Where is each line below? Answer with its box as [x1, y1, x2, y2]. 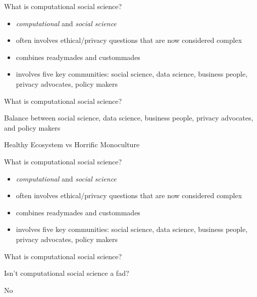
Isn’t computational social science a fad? [4, 268, 129, 278]
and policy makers [4, 122, 61, 133]
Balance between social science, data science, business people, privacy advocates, [4, 112, 253, 123]
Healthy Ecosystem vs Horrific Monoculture [4, 139, 140, 150]
